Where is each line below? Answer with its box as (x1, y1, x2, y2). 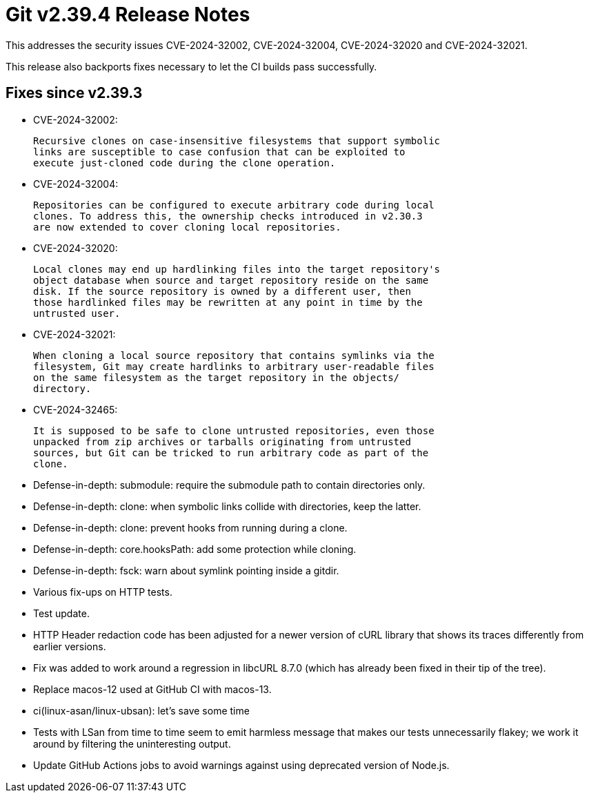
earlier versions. (33, 640, 106, 652)
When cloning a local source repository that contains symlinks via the (33, 349, 435, 361)
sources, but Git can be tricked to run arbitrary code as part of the (33, 447, 429, 458)
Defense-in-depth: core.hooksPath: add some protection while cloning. (33, 543, 357, 555)
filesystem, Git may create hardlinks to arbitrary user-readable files (33, 360, 435, 372)
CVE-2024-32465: (33, 403, 118, 416)
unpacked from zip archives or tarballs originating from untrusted (33, 436, 411, 447)
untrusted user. (33, 307, 121, 319)
